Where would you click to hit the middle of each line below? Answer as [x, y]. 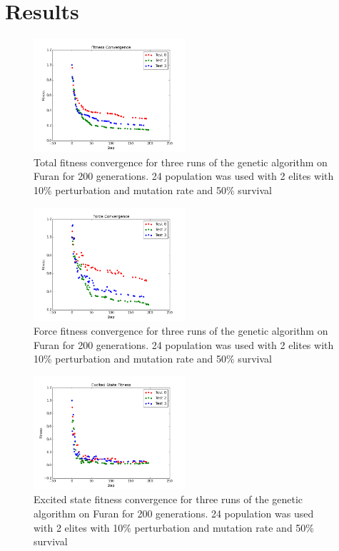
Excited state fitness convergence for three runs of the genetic [168, 499]
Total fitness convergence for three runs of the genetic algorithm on [181, 162]
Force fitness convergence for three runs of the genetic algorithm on [181, 331]
